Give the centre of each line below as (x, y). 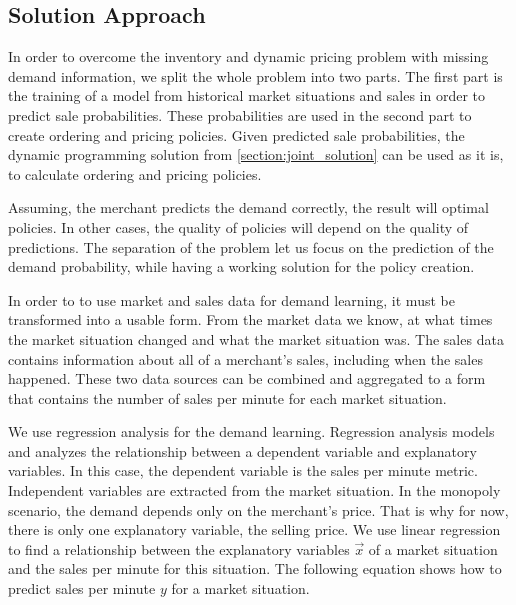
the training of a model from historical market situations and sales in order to (247, 95)
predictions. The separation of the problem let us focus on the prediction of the (251, 246)
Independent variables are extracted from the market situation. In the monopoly (254, 490)
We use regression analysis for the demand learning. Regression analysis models (251, 431)
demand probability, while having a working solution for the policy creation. (241, 266)
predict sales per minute (82, 588)
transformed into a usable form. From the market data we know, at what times (250, 319)
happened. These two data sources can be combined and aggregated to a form (247, 378)
